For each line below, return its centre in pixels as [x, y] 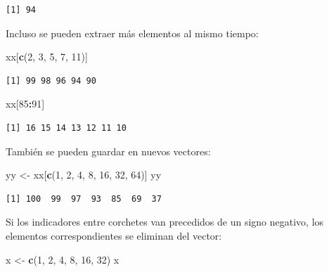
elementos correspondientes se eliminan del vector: [114, 235]
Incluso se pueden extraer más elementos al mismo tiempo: [132, 33]
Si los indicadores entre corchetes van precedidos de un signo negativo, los [165, 222]
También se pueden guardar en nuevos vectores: [108, 151]
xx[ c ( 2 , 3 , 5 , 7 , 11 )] [47, 57]
